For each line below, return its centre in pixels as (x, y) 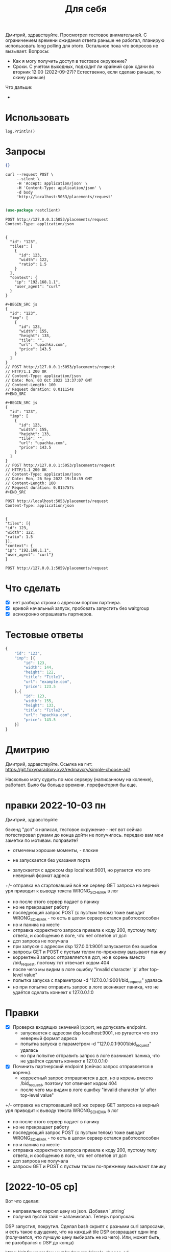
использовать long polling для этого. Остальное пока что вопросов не (82, 46)
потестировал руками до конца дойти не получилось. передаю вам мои (84, 835)
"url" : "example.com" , (48, 682)
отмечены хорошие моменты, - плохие (55, 850)
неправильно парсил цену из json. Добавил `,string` (69, 1211)
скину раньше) (29, 78)
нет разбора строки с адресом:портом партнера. (67, 602)
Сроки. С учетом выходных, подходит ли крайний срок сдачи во (83, 66)
